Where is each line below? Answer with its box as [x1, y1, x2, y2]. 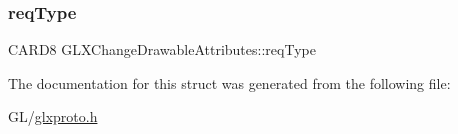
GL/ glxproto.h [8, 106, 98, 127]
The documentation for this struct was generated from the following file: [8, 72, 451, 93]
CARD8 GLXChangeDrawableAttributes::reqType [8, 39, 316, 60]
